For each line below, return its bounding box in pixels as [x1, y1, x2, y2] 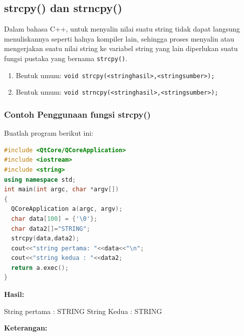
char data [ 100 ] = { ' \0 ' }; [11, 215, 98, 222]
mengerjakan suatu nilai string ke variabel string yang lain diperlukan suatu [4, 43, 238, 54]
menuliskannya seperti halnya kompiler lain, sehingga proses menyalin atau [4, 33, 234, 44]
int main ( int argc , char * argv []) [4, 186, 119, 193]
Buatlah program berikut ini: [4, 128, 94, 138]
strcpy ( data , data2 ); [11, 235, 80, 242]
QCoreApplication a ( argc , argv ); [11, 205, 123, 213]
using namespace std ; [4, 176, 76, 183]
